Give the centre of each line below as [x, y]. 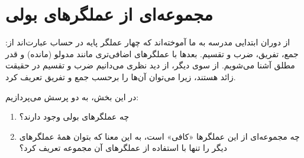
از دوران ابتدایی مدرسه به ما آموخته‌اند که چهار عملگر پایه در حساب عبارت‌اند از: [148, 42]
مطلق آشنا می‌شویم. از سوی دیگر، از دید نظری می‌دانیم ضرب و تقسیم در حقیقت [150, 65]
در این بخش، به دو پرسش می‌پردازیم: [72, 96]
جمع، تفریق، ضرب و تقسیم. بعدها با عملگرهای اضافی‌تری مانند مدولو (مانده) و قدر [152, 53]
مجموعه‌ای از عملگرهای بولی [109, 14]
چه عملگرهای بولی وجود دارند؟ [74, 116]
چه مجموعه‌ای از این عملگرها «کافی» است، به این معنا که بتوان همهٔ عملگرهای [159, 136]
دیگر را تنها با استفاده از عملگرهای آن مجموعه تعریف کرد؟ [123, 148]
